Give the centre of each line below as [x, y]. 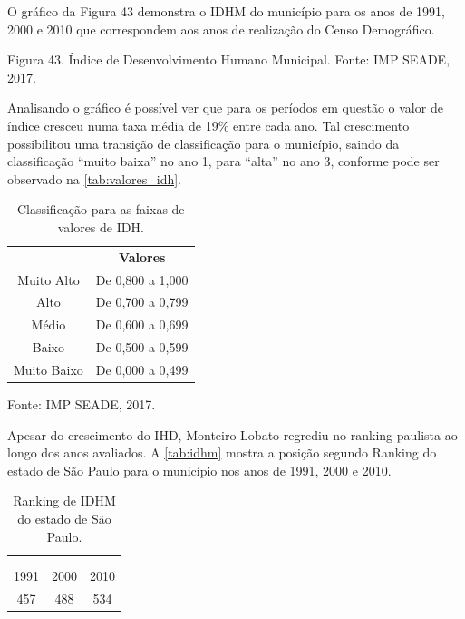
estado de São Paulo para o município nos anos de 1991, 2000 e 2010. [199, 470]
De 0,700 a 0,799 [142, 302]
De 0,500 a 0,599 [142, 347]
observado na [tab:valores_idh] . [95, 178]
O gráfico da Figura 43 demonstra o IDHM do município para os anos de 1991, [226, 11]
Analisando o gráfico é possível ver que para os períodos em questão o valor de [225, 108]
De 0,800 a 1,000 [142, 279]
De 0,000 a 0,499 [142, 369]
